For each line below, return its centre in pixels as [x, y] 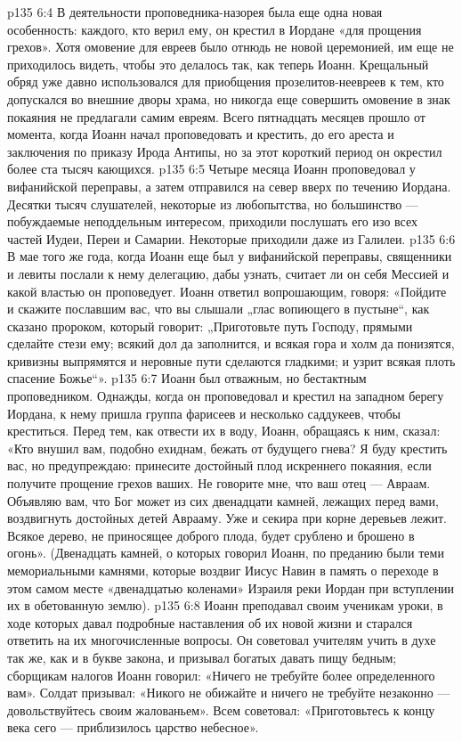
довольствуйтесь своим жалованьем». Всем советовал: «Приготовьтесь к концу [221, 709]
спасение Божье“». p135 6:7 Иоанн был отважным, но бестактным [187, 378]
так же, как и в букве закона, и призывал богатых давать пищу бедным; [202, 657]
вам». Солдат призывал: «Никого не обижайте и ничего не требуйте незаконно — [229, 693]
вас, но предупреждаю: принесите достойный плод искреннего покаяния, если [219, 465]
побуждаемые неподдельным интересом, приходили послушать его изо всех [213, 221]
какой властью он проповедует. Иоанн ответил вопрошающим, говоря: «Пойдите [227, 291]
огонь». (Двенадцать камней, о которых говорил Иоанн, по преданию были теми [226, 553]
